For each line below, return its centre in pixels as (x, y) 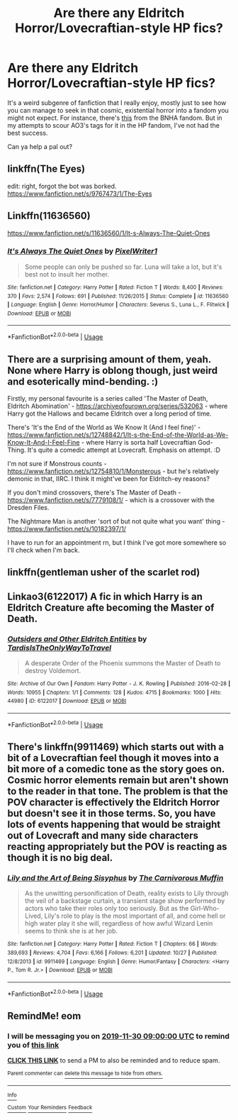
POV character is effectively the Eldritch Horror (114, 803)
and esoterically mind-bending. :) (83, 381)
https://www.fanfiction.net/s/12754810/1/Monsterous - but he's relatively (113, 471)
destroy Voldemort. (53, 671)
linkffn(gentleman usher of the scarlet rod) (104, 572)
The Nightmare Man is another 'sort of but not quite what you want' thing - (116, 521)
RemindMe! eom (44, 1016)
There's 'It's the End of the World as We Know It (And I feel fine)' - (104, 427)
